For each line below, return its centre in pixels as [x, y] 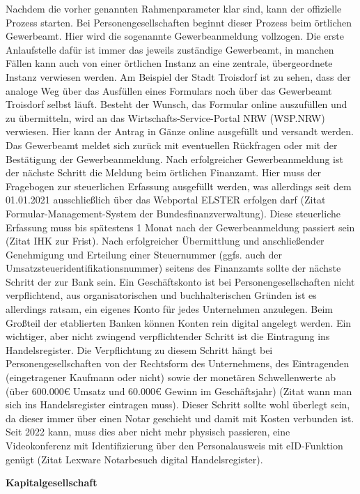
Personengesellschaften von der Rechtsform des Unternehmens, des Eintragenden [178, 363]
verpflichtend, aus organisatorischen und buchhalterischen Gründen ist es [161, 295]
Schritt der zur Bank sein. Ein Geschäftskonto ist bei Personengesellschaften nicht [180, 281]
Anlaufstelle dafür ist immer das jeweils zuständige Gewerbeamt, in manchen [170, 49]
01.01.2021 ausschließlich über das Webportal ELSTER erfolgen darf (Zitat [166, 200]
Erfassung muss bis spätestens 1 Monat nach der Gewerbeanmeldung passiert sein [180, 227]
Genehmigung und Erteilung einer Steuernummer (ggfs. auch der [144, 254]
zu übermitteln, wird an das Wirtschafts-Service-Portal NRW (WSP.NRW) [165, 117]
